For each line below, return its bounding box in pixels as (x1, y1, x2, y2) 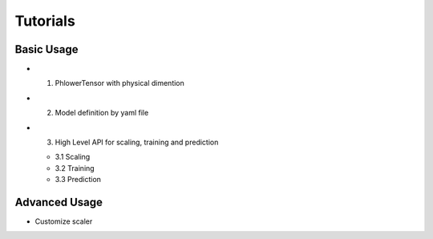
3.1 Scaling (55, 152, 91, 162)
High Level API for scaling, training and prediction (55, 137, 219, 148)
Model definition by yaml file (55, 108, 149, 118)
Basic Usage (14, 43, 79, 56)
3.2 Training (55, 163, 95, 172)
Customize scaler (34, 217, 93, 226)
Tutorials (14, 12, 75, 30)
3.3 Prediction (55, 175, 102, 184)
